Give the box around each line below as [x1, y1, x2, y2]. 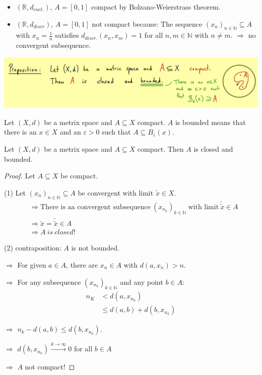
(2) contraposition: [4, 242, 61, 253]
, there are [66, 259, 98, 270]
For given [17, 259, 46, 270]
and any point [120, 276, 163, 287]
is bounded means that [175, 116, 246, 127]
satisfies [55, 30, 79, 40]
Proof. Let [4, 170, 35, 181]
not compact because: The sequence [92, 18, 203, 29]
